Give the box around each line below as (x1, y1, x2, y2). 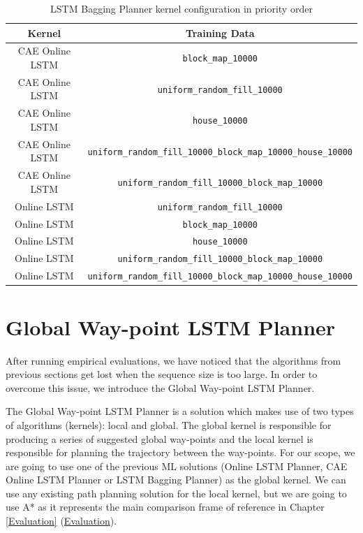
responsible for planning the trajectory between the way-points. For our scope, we (6, 445, 355, 460)
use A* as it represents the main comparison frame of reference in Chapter (6, 499, 325, 514)
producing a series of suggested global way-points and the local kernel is (6, 431, 313, 446)
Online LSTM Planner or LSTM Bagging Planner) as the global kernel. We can (6, 472, 346, 487)
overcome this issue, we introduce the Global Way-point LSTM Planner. (6, 380, 315, 395)
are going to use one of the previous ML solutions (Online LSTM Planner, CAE (6, 458, 348, 473)
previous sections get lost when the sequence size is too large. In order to (6, 367, 318, 381)
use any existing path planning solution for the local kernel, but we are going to (6, 485, 347, 500)
